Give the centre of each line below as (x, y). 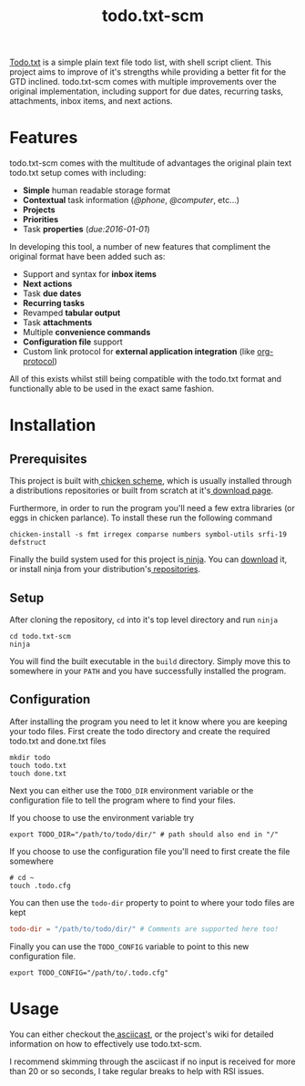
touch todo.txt (38, 765)
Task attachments (57, 323)
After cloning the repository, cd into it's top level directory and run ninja (144, 620)
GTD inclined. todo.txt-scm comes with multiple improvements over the (143, 82)
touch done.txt (38, 774)
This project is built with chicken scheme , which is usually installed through (151, 481)
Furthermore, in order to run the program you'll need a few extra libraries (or (152, 508)
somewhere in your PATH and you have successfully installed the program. (148, 671)
